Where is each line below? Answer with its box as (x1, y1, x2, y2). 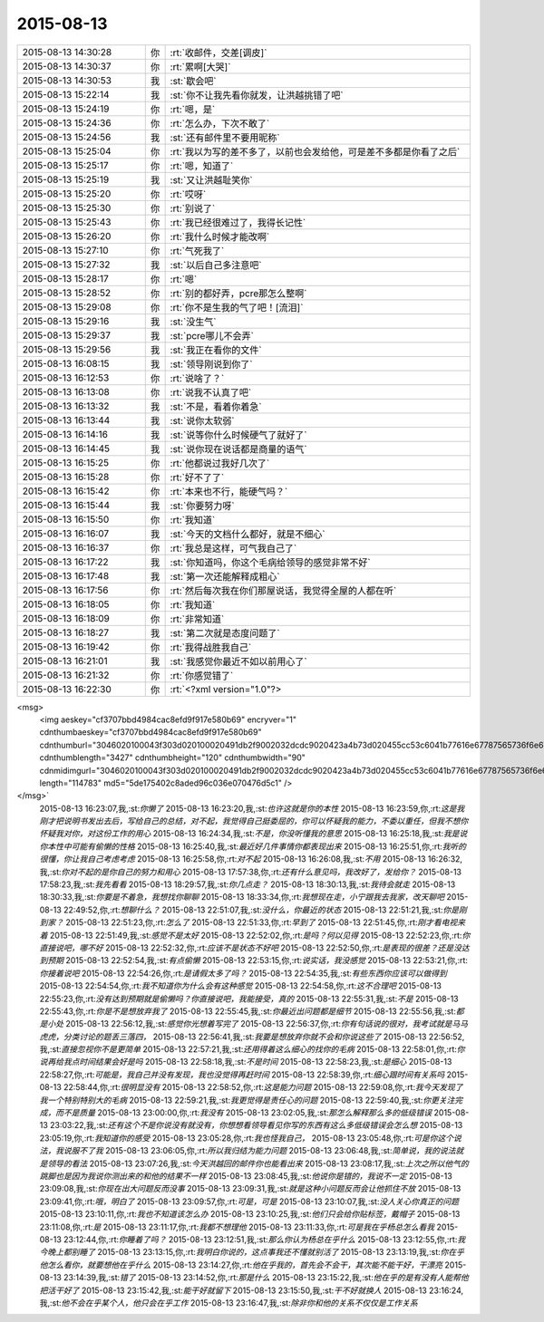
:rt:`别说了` (170, 202, 216, 215)
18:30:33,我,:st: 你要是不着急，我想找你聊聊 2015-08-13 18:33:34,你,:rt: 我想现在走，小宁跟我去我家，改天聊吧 (39, 892, 445, 902)
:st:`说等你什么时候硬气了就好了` (170, 429, 307, 441)
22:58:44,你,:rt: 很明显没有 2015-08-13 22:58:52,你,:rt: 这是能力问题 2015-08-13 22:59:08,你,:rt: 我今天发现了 (63, 1082, 463, 1093)
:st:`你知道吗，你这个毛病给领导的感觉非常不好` (170, 555, 371, 568)
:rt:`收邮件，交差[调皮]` (170, 46, 267, 59)
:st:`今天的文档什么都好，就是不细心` (170, 527, 325, 540)
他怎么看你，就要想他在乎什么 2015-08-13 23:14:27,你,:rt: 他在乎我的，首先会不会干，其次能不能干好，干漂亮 (39, 1259, 443, 1270)
